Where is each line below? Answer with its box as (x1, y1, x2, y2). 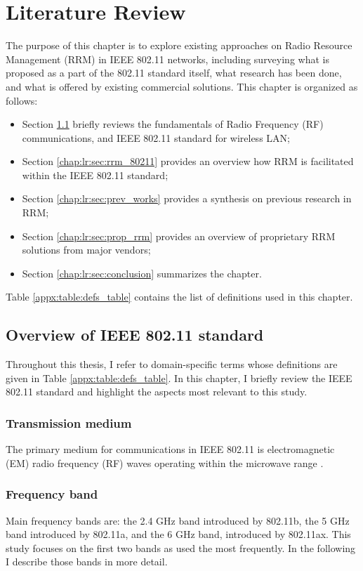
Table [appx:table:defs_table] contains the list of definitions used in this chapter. (6, 289, 353, 304)
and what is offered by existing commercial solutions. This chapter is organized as (6, 79, 358, 93)
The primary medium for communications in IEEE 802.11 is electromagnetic (6, 442, 335, 457)
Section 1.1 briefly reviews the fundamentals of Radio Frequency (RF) (22, 117, 324, 131)
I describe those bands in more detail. (6, 554, 168, 569)
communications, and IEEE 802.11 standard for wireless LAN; (22, 130, 290, 145)
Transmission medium (6, 414, 132, 431)
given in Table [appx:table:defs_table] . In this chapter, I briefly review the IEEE (6, 370, 352, 385)
